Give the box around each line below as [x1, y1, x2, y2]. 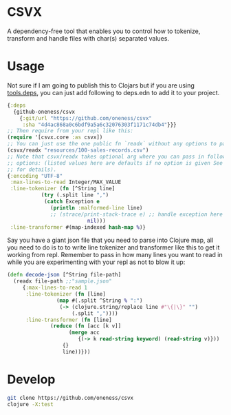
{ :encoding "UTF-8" [7, 172, 63, 179]
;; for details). [7, 166, 57, 173]
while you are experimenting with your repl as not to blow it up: [7, 258, 186, 266]
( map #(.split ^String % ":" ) [56, 297, 143, 304]
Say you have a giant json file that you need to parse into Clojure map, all [7, 236, 214, 245]
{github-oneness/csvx [13, 108, 76, 115]
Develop [7, 372, 56, 387]
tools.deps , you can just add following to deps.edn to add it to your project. [7, 88, 220, 97]
